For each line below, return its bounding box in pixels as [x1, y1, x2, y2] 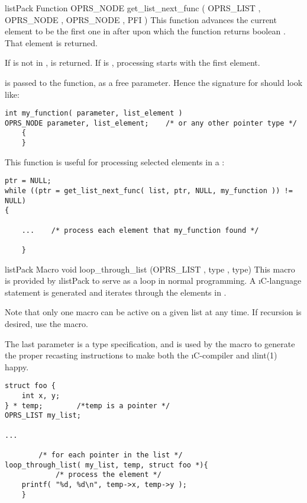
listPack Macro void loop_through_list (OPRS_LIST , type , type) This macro [5, 262, 295, 275]
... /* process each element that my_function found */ [21, 226, 259, 235]
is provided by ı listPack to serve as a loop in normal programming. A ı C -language [5, 274, 302, 287]
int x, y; [21, 392, 60, 401]
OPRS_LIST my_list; [5, 411, 81, 420]
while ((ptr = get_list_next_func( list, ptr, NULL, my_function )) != [5, 187, 293, 196]
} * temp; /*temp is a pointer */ [5, 401, 170, 410]
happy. [5, 360, 29, 373]
